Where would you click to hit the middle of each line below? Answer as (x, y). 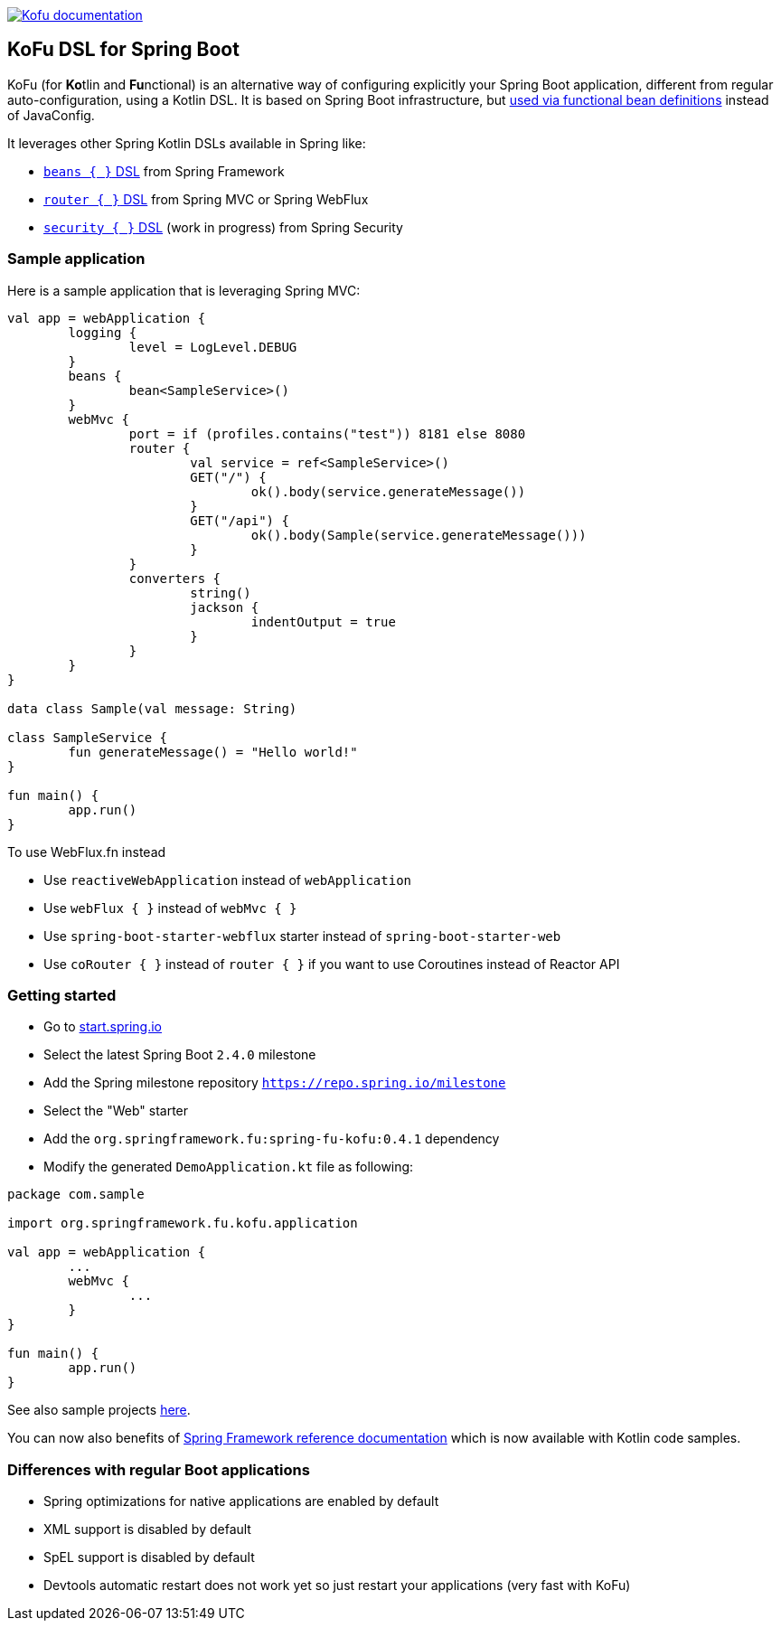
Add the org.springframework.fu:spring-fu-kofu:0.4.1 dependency (272, 1139)
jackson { (225, 607)
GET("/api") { (240, 520)
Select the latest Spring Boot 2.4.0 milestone (180, 1055)
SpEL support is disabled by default (149, 1557)
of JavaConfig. (51, 115)
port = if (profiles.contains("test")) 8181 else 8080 (327, 433)
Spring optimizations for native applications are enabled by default (241, 1501)
